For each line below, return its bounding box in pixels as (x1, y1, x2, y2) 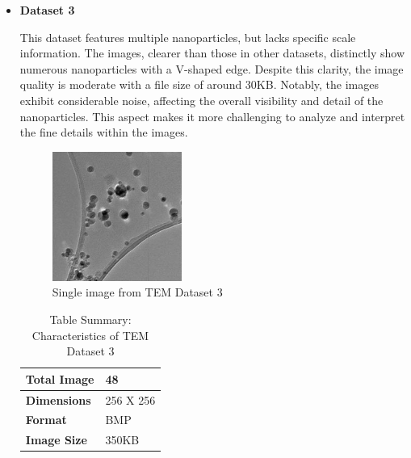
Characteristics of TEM (31, 326, 149, 343)
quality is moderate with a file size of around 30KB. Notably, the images (19, 76, 380, 93)
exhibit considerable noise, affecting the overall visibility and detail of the (19, 91, 384, 108)
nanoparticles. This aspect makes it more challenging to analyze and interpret (19, 107, 405, 124)
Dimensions (25, 391, 91, 408)
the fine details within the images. (19, 124, 188, 141)
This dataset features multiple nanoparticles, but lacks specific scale (19, 28, 356, 45)
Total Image (25, 370, 94, 387)
